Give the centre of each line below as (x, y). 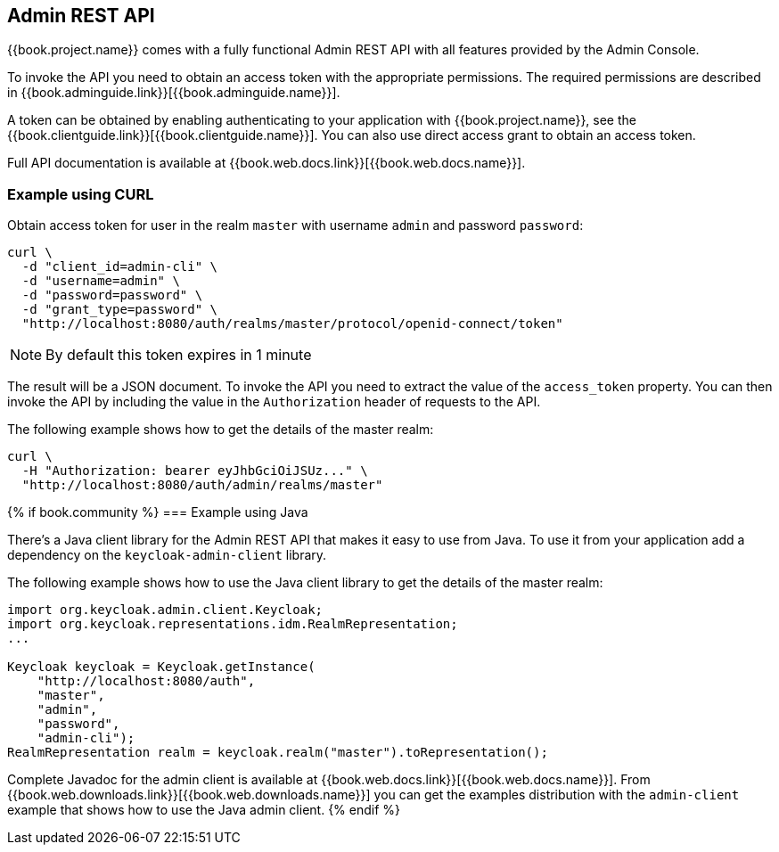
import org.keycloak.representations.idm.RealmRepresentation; (233, 624)
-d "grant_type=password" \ (120, 310)
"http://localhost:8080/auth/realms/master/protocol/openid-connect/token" (292, 324)
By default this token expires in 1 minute (179, 355)
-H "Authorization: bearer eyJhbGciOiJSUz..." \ (195, 471)
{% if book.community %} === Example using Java (158, 512)
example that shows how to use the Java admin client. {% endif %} (204, 810)
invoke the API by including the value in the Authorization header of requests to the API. (274, 402)
